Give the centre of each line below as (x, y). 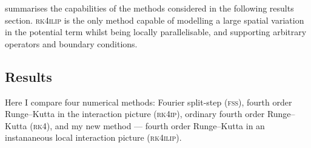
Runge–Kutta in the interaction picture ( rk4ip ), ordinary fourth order (135, 114)
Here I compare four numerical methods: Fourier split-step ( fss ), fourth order (149, 102)
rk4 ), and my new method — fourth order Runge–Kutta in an (149, 125)
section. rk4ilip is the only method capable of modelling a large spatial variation (155, 20)
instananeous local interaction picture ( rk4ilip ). (93, 137)
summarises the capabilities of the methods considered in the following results (149, 8)
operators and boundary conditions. (71, 43)
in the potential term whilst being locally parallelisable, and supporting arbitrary (156, 32)
